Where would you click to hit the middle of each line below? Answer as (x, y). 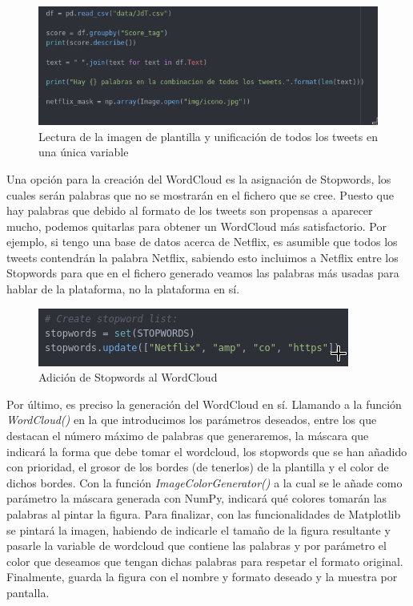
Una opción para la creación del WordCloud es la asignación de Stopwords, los (199, 178)
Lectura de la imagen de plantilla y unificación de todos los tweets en (208, 136)
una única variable (84, 152)
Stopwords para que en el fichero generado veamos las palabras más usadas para (203, 273)
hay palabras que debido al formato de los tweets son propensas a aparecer (190, 210)
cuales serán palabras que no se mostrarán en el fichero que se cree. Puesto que (200, 194)
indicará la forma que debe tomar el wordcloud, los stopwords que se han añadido (207, 451)
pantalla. (28, 592)
